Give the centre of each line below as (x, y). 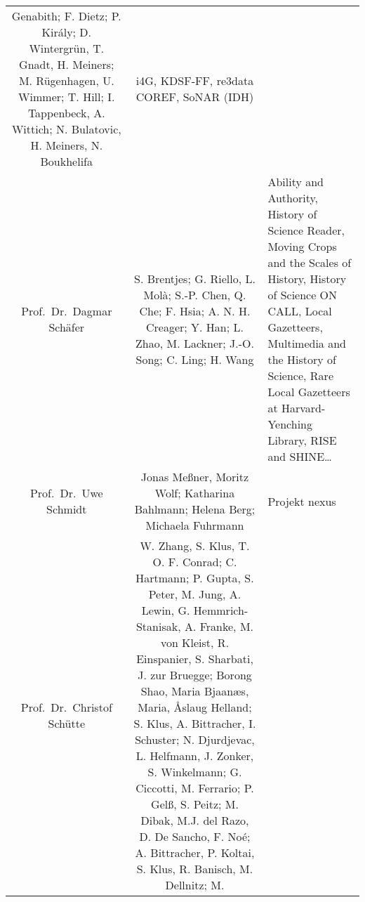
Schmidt (67, 509)
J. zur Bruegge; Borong (195, 675)
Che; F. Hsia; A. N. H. (195, 311)
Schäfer (67, 327)
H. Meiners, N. (67, 145)
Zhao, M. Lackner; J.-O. (195, 343)
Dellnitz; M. (195, 885)
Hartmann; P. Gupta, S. (195, 578)
